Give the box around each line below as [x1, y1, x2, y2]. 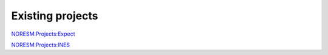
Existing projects [11, 9, 98, 22]
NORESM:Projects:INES [11, 41, 70, 48]
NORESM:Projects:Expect [11, 30, 75, 37]
